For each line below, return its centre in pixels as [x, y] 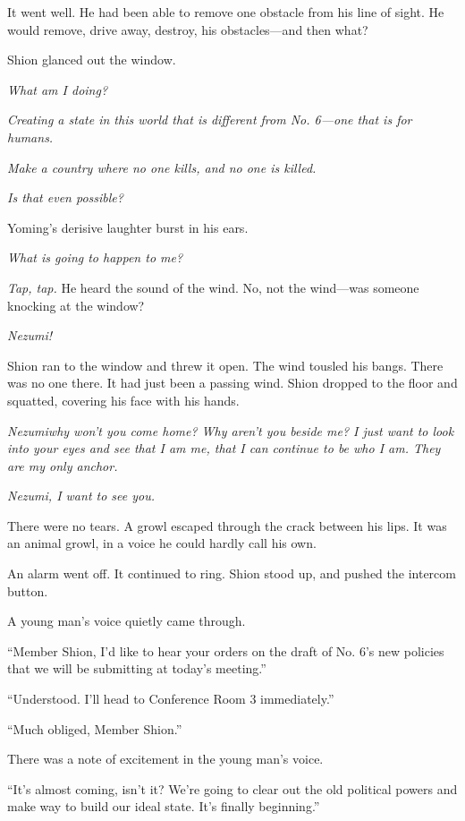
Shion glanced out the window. [92, 60]
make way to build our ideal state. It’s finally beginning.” [164, 806]
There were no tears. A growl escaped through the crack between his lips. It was [227, 525]
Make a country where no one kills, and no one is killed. [162, 167]
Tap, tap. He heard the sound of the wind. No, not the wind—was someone [213, 287]
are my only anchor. [63, 465]
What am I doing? [58, 89]
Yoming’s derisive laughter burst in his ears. [128, 227]
